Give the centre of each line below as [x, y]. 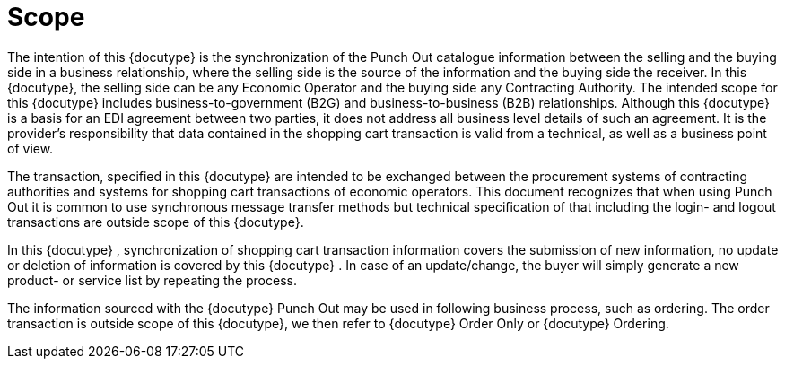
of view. [31, 148]
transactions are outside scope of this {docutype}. [156, 222]
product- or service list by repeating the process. [152, 280]
